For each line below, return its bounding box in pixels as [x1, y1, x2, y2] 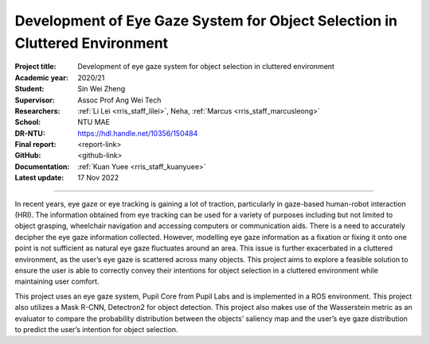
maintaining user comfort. [14, 276, 100, 286]
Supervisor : [14, 95, 55, 105]
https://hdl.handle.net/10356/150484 [77, 128, 198, 138]
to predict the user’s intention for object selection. [14, 324, 178, 334]
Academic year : [14, 72, 69, 83]
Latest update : [14, 173, 64, 183]
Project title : [14, 62, 57, 72]
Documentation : [14, 161, 70, 171]
